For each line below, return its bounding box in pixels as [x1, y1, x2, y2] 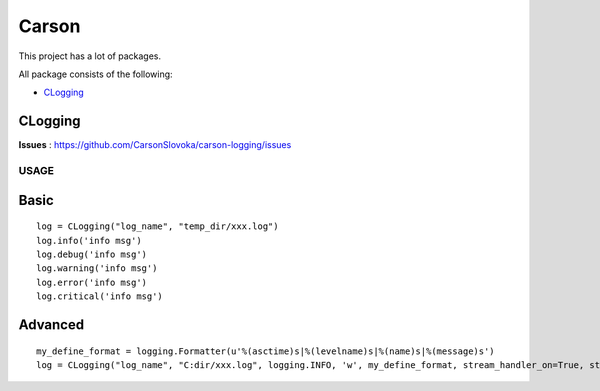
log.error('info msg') [36, 276, 148, 288]
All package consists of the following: [18, 68, 174, 80]
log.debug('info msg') [36, 248, 148, 260]
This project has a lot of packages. [18, 50, 162, 62]
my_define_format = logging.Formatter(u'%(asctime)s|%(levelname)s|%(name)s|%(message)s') [36, 345, 495, 357]
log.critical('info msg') [36, 291, 164, 302]
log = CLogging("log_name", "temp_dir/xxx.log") [36, 221, 279, 232]
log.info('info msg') [36, 235, 142, 246]
